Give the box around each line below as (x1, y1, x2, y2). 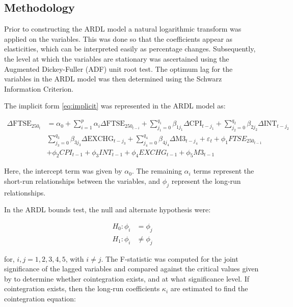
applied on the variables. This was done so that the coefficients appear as (4, 33, 233, 44)
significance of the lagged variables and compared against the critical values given (4, 263, 259, 274)
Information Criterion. (4, 83, 74, 94)
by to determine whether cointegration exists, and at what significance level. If (4, 273, 250, 284)
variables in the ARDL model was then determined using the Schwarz (4, 73, 222, 84)
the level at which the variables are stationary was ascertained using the (4, 53, 229, 64)
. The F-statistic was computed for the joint (101, 253, 238, 264)
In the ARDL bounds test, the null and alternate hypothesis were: (4, 204, 211, 215)
